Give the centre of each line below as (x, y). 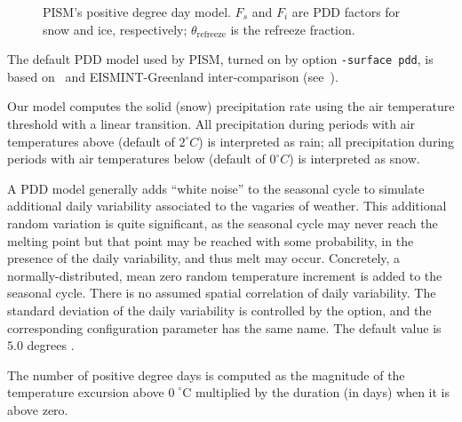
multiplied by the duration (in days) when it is (322, 392)
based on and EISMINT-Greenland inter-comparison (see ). (173, 76)
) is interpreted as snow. (354, 159)
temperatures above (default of (91, 141)
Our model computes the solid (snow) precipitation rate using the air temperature (231, 106)
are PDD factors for (346, 12)
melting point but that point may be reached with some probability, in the (211, 240)
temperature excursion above (86, 392)
